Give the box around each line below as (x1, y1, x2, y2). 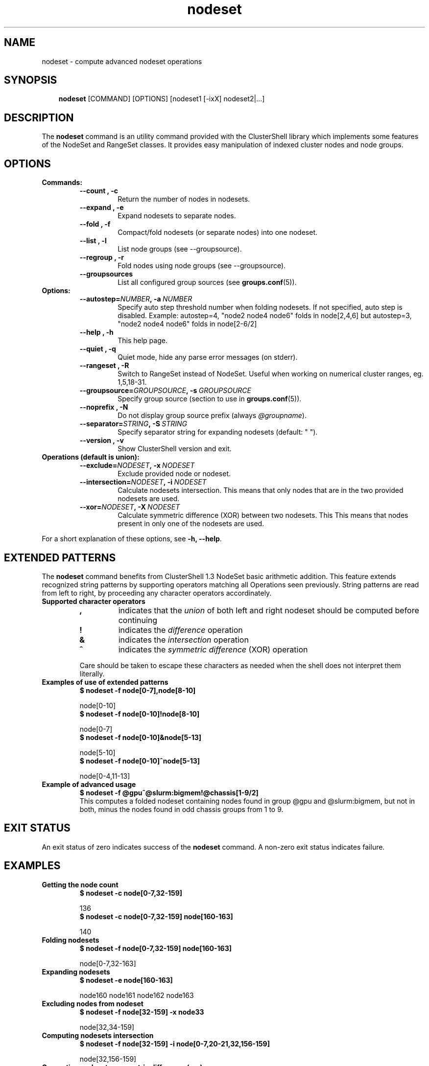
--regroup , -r (79, 253, 124, 262)
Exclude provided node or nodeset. (118, 469, 231, 478)
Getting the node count (42, 880, 119, 889)
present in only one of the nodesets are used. (118, 519, 264, 528)
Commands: (42, 178, 83, 187)
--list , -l (79, 236, 107, 245)
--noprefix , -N (79, 403, 128, 412)
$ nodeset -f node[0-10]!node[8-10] (79, 709, 200, 718)
